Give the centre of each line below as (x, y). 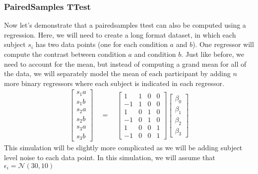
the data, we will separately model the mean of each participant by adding (117, 73)
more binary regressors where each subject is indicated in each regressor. (114, 83)
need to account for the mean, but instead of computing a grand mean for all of (125, 64)
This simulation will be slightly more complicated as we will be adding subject (123, 148)
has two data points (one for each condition (101, 44)
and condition (155, 54)
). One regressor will (223, 44)
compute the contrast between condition (65, 54)
